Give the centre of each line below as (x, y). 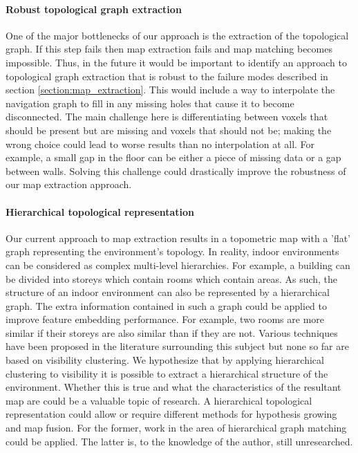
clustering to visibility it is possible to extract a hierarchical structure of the (167, 373)
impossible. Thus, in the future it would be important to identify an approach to (176, 62)
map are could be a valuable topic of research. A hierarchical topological (159, 400)
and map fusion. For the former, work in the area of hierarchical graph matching (176, 428)
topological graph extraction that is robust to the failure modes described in (167, 76)
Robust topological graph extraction (94, 9)
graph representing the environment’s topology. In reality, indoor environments (172, 251)
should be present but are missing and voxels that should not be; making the (169, 130)
